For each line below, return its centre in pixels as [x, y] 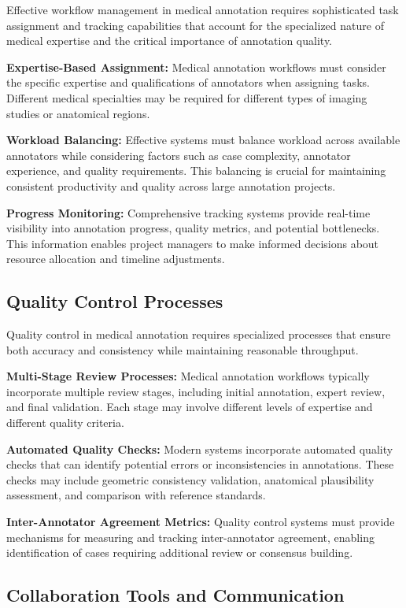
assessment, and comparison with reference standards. [136, 495]
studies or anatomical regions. [78, 113]
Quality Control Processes [115, 301]
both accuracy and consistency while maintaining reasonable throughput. [183, 349]
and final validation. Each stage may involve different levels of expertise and [190, 407]
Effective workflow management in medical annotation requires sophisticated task [203, 9]
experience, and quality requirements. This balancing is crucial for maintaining [196, 171]
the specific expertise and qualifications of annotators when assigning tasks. [188, 82]
